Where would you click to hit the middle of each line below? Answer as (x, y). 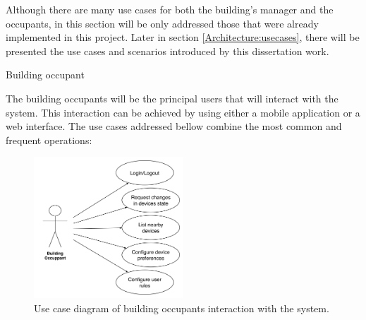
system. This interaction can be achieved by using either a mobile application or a (183, 112)
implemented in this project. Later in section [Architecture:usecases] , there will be (183, 37)
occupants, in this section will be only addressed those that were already (162, 23)
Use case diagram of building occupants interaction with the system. (182, 308)
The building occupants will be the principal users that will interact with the (172, 98)
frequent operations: (49, 140)
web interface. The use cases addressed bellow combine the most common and (174, 126)
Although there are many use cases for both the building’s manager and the (170, 9)
